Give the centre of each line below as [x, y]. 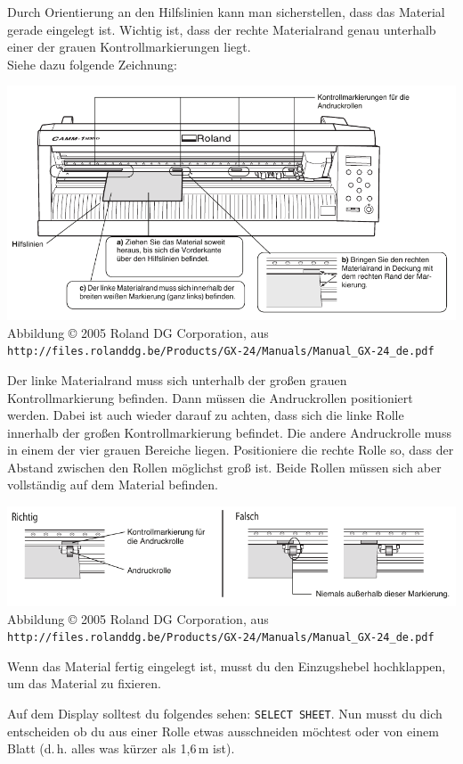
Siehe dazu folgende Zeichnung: [92, 64]
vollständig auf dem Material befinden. [113, 485]
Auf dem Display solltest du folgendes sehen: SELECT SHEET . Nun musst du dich [225, 713]
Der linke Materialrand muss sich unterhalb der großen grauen [177, 379]
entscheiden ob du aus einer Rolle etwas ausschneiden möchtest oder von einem [223, 731]
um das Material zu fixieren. [84, 683]
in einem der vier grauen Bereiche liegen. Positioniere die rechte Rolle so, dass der [231, 450]
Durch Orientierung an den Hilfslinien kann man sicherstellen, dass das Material [226, 12]
